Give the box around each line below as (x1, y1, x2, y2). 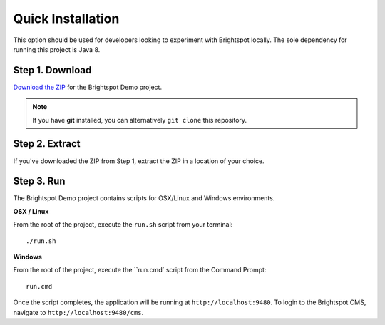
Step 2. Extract (13, 138, 81, 150)
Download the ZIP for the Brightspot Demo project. (13, 83, 163, 91)
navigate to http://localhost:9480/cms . (13, 308, 144, 316)
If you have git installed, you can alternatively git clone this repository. (32, 115, 247, 124)
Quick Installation (13, 11, 120, 26)
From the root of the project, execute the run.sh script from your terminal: (13, 220, 233, 229)
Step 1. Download (13, 64, 92, 76)
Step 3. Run (13, 175, 66, 187)
